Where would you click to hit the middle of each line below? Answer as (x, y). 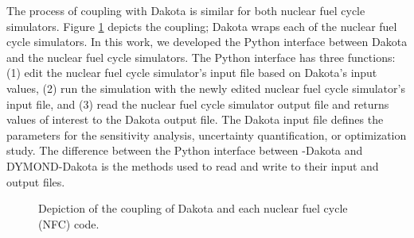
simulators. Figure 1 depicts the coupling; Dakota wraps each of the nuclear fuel (202, 26)
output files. (36, 181)
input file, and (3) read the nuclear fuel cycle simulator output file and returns (198, 104)
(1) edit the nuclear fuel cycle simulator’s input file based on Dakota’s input (192, 73)
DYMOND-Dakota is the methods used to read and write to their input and (193, 165)
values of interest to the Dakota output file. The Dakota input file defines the (195, 119)
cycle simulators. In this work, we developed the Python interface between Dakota (207, 42)
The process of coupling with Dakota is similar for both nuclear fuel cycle (186, 10)
